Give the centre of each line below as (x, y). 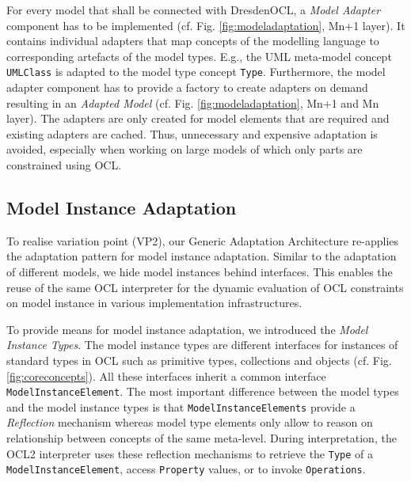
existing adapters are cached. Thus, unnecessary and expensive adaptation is (192, 133)
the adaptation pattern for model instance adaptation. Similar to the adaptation (202, 256)
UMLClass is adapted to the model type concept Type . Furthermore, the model (196, 72)
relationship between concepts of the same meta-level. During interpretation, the (202, 438)
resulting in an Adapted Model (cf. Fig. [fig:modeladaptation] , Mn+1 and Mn (193, 102)
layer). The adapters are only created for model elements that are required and (198, 118)
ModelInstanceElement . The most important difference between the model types (203, 391)
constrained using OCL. (64, 165)
